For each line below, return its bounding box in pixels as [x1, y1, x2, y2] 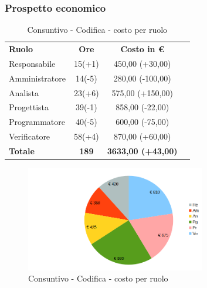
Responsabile [9, 57, 56, 69]
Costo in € [120, 43, 164, 55]
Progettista [9, 101, 49, 113]
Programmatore [9, 116, 65, 128]
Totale [9, 144, 35, 157]
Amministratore [9, 72, 66, 84]
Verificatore [9, 130, 50, 143]
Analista [9, 86, 39, 99]
